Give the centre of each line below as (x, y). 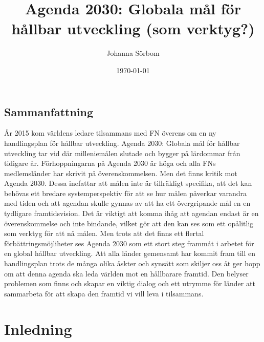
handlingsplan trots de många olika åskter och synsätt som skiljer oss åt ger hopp (132, 263)
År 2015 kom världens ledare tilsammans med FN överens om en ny (110, 133)
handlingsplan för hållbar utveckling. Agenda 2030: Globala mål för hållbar (122, 143)
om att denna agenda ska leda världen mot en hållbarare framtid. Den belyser (126, 273)
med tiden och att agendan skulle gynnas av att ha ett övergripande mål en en (127, 203)
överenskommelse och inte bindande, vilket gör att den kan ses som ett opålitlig (129, 223)
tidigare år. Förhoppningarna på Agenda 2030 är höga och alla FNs (110, 163)
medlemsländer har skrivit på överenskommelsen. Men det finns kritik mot (121, 173)
